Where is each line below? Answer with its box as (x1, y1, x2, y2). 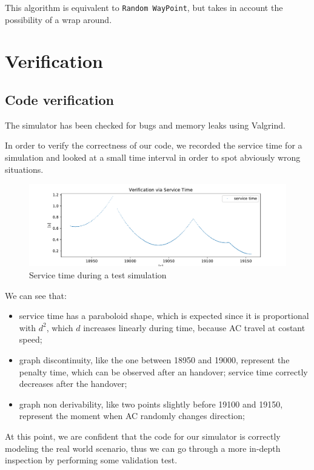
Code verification (5, 90, 114, 109)
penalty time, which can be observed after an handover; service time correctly (19, 365, 308, 378)
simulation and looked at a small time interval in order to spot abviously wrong (5, 151, 301, 164)
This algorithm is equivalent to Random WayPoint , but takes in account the (5, 1, 283, 13)
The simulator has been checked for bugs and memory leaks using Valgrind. (5, 118, 286, 131)
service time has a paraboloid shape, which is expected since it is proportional (19, 309, 309, 322)
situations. (5, 163, 44, 175)
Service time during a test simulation (29, 269, 167, 281)
